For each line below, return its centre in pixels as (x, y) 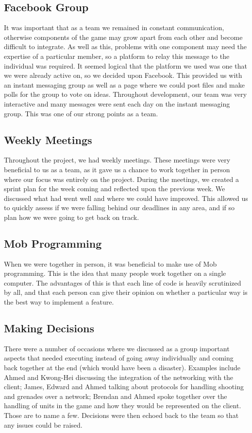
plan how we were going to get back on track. (72, 217)
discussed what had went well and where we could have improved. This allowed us (126, 198)
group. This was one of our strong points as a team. (81, 113)
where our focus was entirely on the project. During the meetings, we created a (122, 179)
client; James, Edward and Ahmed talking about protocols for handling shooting (124, 387)
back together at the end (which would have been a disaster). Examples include (122, 368)
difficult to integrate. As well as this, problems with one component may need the (126, 46)
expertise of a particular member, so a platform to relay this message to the (117, 56)
